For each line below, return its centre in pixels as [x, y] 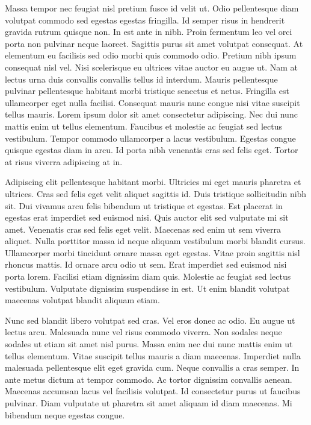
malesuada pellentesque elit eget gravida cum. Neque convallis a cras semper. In [152, 367]
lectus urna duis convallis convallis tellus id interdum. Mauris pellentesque [141, 79]
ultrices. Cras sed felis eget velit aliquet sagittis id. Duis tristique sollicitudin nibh [156, 193]
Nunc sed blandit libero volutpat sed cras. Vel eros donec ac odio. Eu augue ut [150, 320]
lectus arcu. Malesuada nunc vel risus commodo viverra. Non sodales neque [143, 332]
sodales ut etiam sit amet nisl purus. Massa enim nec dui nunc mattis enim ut [149, 344]
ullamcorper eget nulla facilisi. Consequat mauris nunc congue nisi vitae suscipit [152, 102]
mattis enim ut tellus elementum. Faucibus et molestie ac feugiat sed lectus [144, 126]
